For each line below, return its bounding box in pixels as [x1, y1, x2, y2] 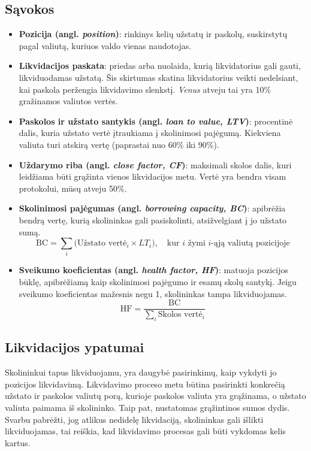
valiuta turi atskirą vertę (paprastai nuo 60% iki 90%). [19, 138, 219, 150]
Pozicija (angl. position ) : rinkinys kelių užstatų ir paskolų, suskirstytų [19, 28, 288, 40]
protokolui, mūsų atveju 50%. [19, 181, 127, 194]
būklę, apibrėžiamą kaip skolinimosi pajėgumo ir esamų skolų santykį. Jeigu [19, 276, 297, 288]
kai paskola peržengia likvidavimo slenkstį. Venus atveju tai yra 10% [19, 83, 271, 95]
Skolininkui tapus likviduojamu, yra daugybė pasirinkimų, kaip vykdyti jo [5, 366, 277, 379]
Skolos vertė [158, 310, 203, 319]
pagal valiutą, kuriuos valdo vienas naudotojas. [19, 39, 192, 52]
